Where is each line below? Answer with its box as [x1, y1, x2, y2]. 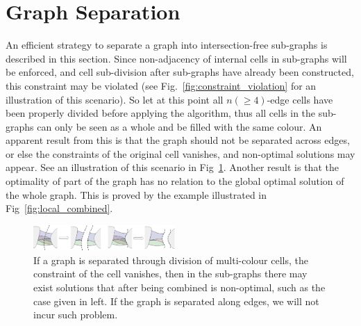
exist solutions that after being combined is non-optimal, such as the [33, 280, 326, 295]
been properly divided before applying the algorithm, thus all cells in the [6, 106, 316, 120]
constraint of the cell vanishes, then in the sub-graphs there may [33, 266, 308, 281]
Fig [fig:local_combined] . [6, 201, 113, 215]
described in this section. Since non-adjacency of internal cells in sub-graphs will [6, 51, 347, 65]
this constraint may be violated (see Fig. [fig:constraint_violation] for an [6, 78, 317, 92]
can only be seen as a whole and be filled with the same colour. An [37, 119, 322, 133]
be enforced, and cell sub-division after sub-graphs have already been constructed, [6, 65, 354, 79]
